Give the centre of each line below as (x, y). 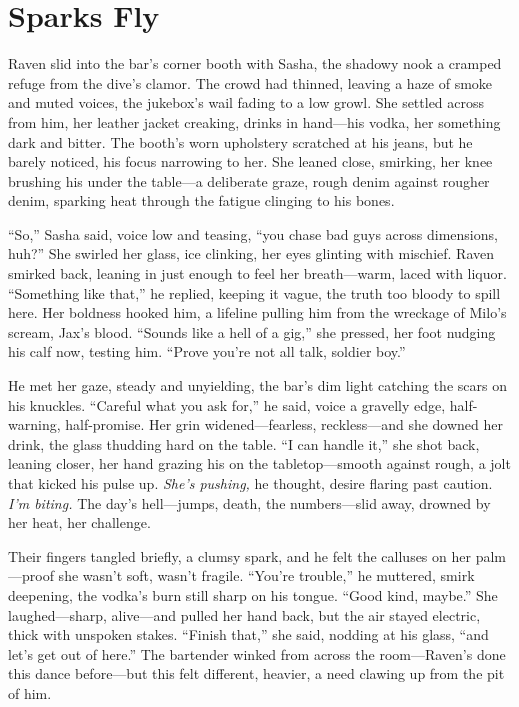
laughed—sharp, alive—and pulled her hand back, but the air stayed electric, (244, 614)
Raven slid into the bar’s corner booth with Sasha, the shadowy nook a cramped (255, 63)
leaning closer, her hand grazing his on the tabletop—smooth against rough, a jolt (259, 463)
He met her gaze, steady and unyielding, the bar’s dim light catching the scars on (257, 385)
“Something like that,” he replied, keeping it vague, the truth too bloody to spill (254, 292)
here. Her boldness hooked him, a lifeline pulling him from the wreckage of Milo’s (257, 312)
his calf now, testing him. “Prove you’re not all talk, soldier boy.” (207, 351)
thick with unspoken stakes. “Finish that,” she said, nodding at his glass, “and (248, 634)
